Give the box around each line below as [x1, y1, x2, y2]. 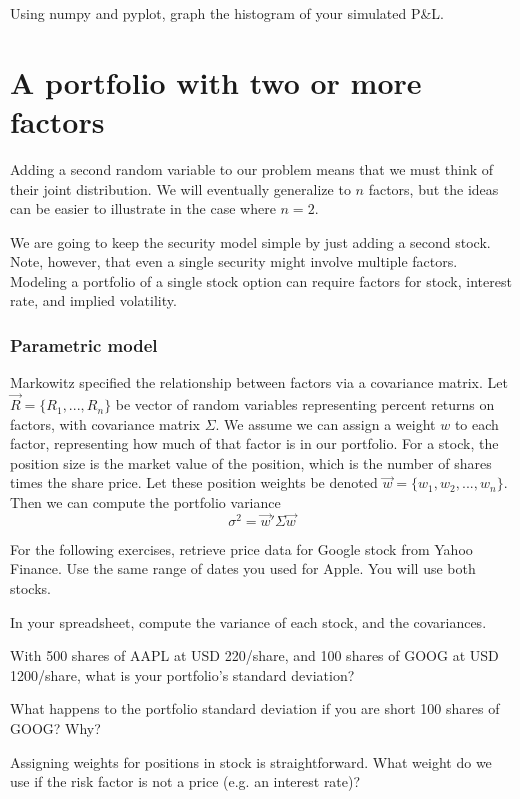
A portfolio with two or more [10, 61, 422, 102]
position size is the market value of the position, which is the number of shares [10, 452, 492, 473]
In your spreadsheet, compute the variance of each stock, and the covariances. [10, 611, 487, 632]
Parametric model [10, 332, 158, 357]
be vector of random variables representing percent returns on [115, 394, 495, 415]
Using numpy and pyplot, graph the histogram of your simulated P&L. [10, 3, 445, 23]
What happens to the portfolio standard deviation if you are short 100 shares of [10, 698, 500, 719]
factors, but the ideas [368, 178, 499, 199]
